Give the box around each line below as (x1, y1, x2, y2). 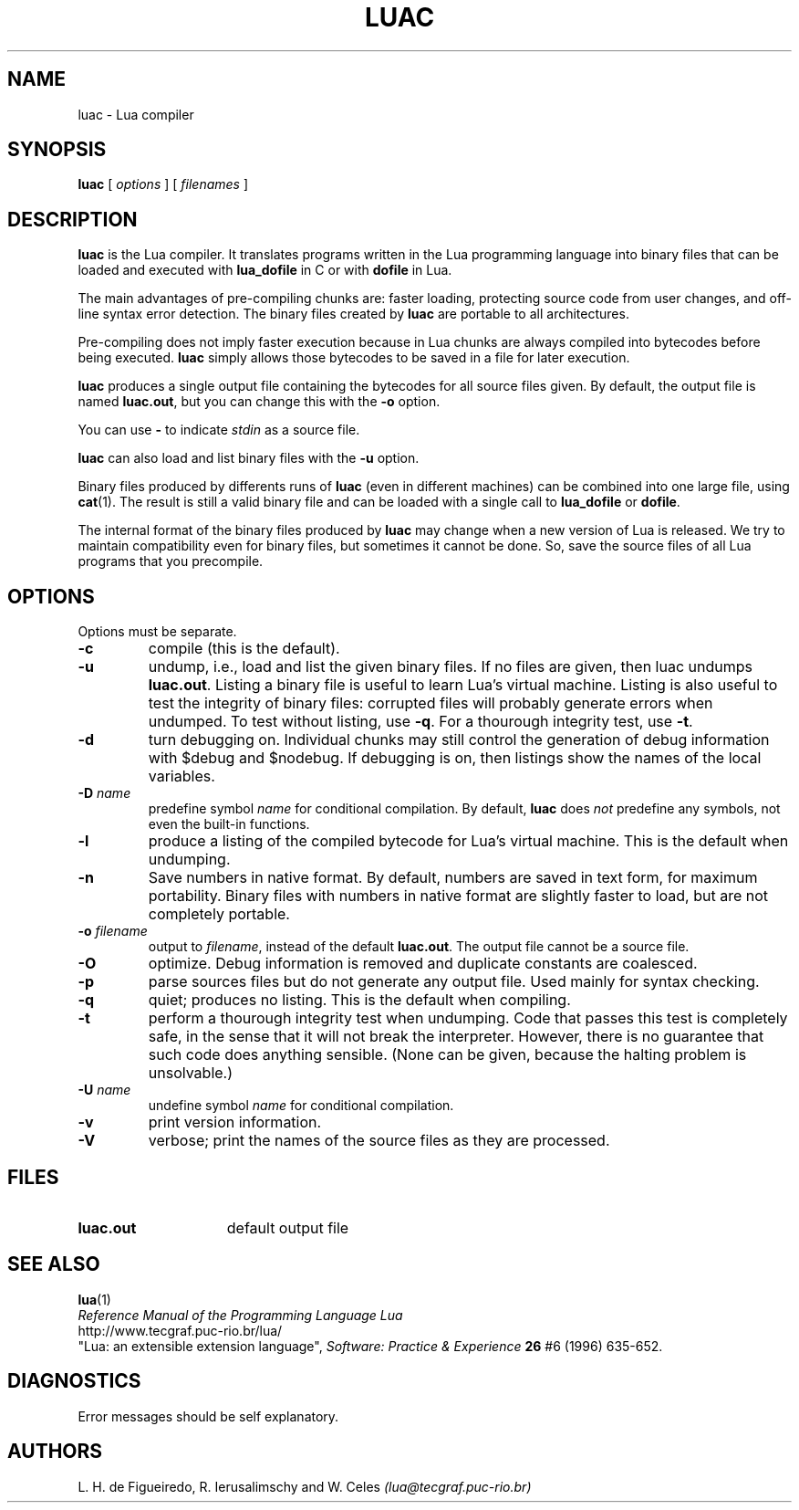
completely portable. (148, 905, 290, 924)
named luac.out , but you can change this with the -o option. (78, 393, 441, 410)
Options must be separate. (78, 624, 237, 640)
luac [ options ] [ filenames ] (78, 176, 249, 193)
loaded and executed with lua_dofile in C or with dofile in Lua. (78, 262, 452, 278)
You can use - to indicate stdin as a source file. (78, 422, 360, 438)
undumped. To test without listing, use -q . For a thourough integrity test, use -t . (148, 712, 693, 731)
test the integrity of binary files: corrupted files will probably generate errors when (148, 694, 713, 713)
